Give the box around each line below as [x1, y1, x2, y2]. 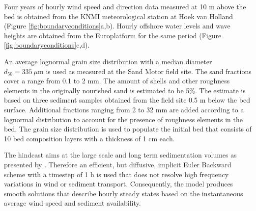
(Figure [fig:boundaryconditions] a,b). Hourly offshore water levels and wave [4, 21, 230, 31]
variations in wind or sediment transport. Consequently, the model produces [4, 179, 233, 189]
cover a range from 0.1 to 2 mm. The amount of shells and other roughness [4, 76, 230, 86]
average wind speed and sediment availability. [4, 198, 141, 208]
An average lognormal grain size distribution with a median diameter [4, 56, 212, 66]
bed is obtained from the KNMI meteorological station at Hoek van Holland [4, 11, 233, 21]
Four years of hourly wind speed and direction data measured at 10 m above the [4, 1, 246, 11]
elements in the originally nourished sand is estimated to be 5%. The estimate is [4, 85, 246, 95]
